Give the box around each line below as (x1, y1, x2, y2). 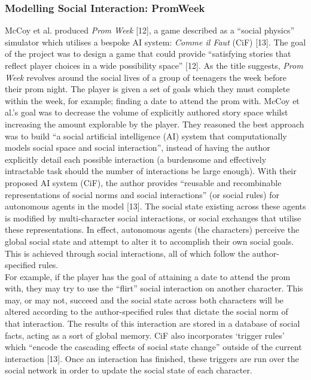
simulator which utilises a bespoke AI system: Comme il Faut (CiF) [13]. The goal (5, 35, 306, 48)
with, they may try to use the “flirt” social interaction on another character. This (5, 282, 303, 294)
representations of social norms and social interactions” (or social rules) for (5, 188, 279, 200)
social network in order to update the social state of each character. (5, 364, 252, 376)
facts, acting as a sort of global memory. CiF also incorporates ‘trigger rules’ (5, 329, 285, 341)
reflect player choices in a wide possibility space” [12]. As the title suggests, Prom (5, 59, 303, 71)
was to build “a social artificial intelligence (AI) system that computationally (5, 129, 287, 142)
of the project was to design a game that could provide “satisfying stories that (5, 47, 291, 60)
